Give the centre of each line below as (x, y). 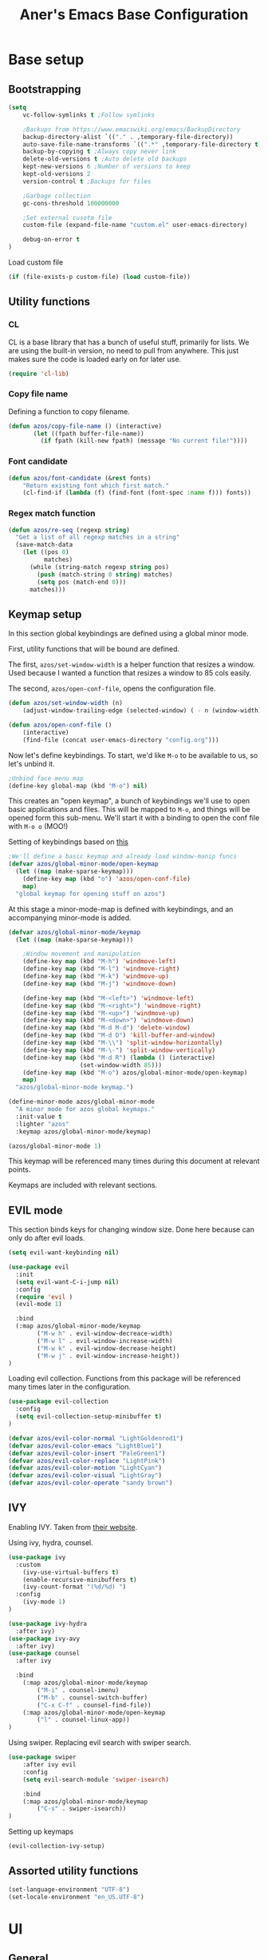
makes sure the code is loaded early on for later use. (95, 359)
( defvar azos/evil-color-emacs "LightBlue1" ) (85, 1446)
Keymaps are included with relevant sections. (83, 1185)
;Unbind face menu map (46, 778)
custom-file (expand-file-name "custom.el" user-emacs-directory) (135, 225)
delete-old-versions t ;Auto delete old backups (105, 159)
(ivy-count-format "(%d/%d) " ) (75, 1587)
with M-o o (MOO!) (38, 827)
